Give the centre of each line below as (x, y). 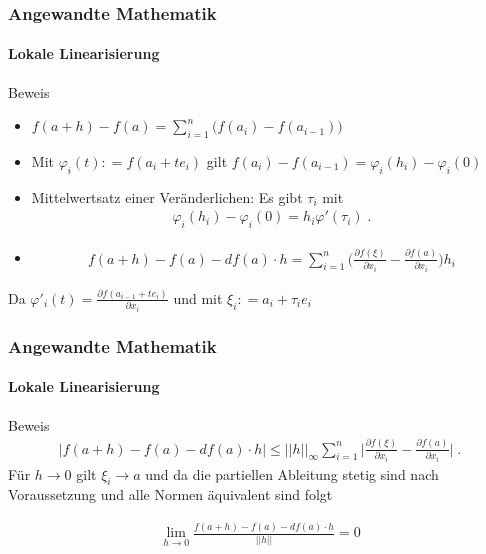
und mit (198, 297)
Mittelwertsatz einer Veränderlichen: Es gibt (167, 196)
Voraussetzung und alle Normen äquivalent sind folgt (170, 494)
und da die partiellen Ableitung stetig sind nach (292, 473)
